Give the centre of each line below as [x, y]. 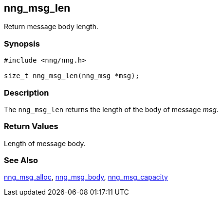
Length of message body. [45, 143]
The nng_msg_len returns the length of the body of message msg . [111, 109]
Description [27, 92]
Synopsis [22, 43]
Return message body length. [51, 27]
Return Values [31, 126]
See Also [21, 160]
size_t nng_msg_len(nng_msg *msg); [72, 76]
